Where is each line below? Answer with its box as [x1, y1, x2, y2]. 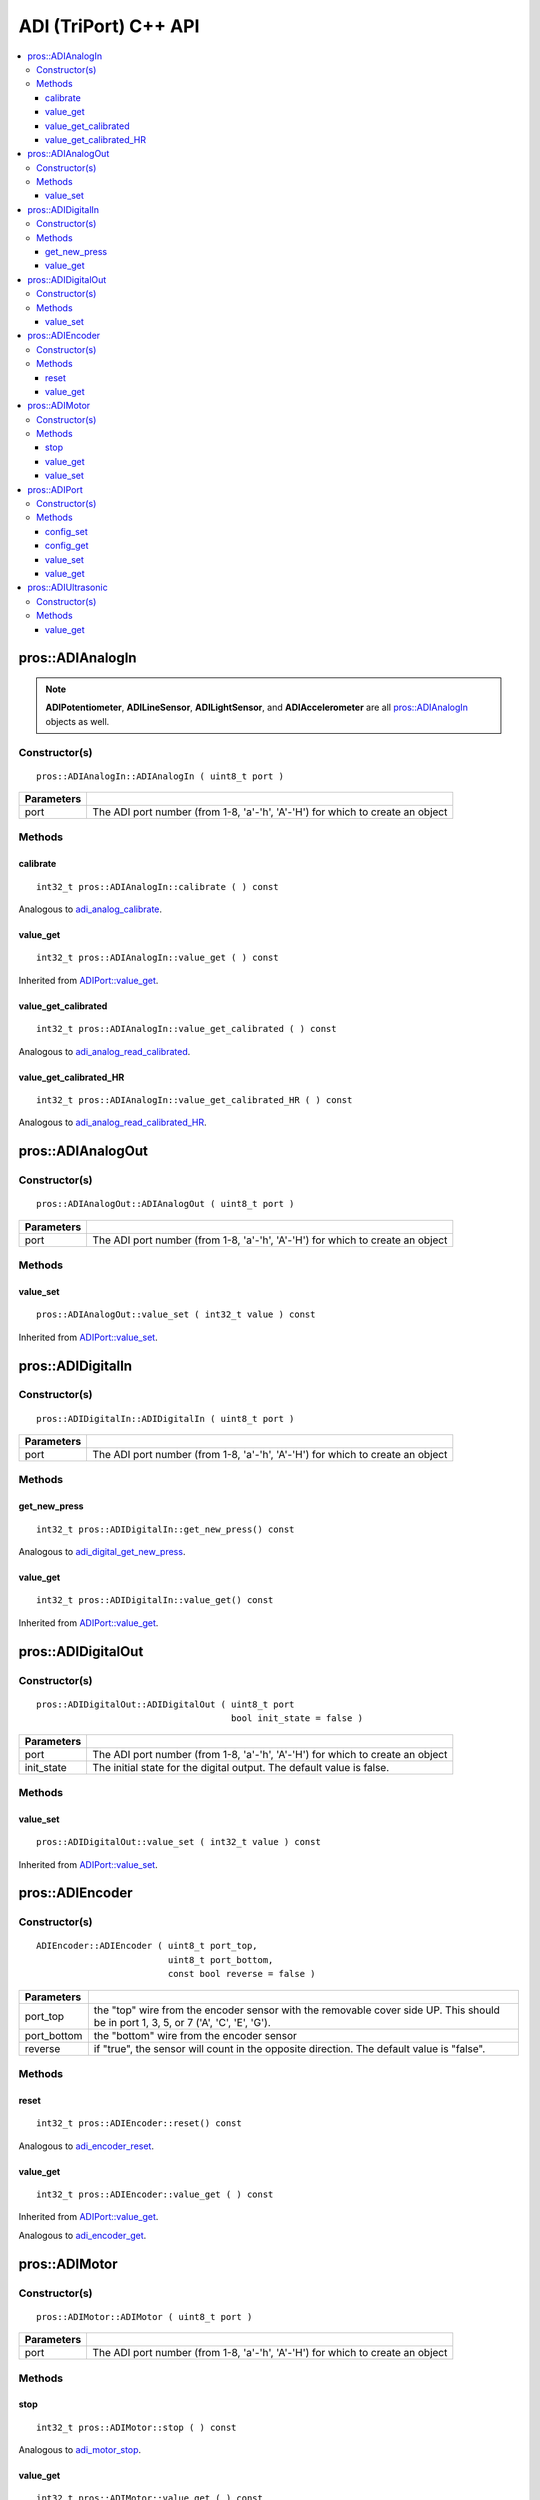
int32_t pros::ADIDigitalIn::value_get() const [36, 1595, 274, 1606]
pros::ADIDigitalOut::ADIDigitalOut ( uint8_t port [36, 1698, 295, 1710]
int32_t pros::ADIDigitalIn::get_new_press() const [36, 1523, 295, 1535]
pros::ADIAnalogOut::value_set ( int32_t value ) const [36, 1309, 316, 1320]
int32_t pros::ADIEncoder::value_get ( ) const [36, 2188, 274, 2200]
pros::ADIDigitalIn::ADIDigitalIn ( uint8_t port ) [36, 1413, 295, 1424]
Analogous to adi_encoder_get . [18, 2229, 147, 2241]
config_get [45, 540, 89, 552]
